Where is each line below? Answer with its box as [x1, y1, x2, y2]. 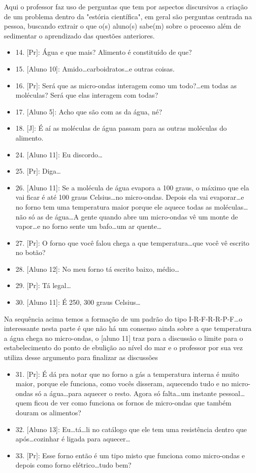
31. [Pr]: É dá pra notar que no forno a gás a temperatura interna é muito [15, 368, 239, 379]
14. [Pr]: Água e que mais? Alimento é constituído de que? [15, 47, 192, 57]
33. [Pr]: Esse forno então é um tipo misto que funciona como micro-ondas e [15, 450, 245, 460]
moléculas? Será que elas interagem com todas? [15, 90, 158, 100]
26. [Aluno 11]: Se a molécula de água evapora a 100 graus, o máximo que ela [15, 182, 249, 192]
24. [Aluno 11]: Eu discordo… [15, 149, 103, 159]
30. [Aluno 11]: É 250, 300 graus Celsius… [15, 297, 141, 307]
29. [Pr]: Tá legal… [15, 280, 71, 291]
